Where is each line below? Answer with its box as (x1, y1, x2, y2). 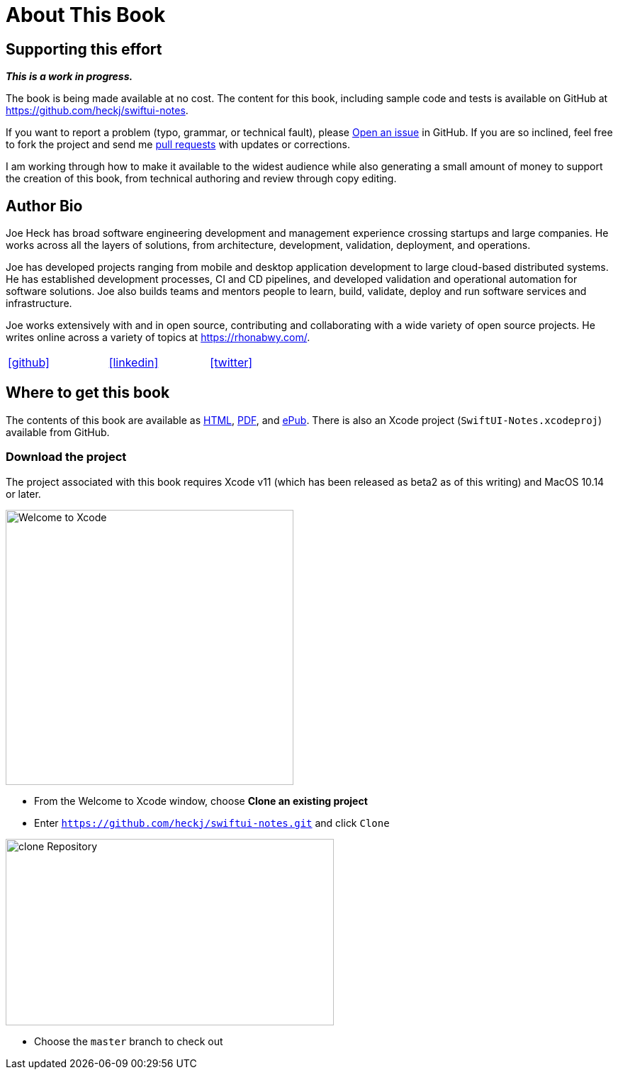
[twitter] (210, 355, 253, 370)
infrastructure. (6, 297, 72, 310)
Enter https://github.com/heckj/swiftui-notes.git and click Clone (34, 816, 390, 829)
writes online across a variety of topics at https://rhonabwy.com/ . (6, 331, 310, 344)
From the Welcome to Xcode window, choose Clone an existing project (34, 794, 368, 807)
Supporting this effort (6, 40, 162, 58)
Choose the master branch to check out (34, 1035, 223, 1047)
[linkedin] (108, 355, 159, 370)
